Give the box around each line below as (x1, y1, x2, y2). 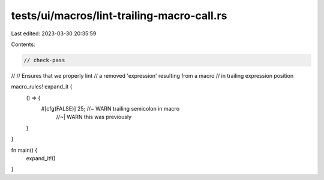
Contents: (11, 41, 35, 48)
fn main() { (11, 147, 38, 154)
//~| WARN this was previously (56, 114, 132, 121)
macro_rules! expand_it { (11, 83, 73, 90)
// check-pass (23, 57, 65, 63)
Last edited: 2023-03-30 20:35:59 (11, 30, 97, 37)
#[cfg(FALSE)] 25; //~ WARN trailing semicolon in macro (41, 105, 180, 112)
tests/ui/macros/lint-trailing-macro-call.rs (11, 9, 227, 22)
